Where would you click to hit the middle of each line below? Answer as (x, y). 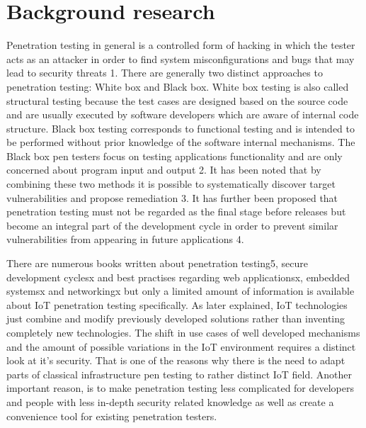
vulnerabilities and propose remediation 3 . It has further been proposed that (172, 197)
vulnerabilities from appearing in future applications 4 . (125, 239)
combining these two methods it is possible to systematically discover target (171, 184)
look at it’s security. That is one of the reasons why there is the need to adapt (176, 360)
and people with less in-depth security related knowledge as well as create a (170, 401)
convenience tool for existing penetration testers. (112, 416)
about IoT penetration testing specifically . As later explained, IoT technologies (177, 304)
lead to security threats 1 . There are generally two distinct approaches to (165, 73)
